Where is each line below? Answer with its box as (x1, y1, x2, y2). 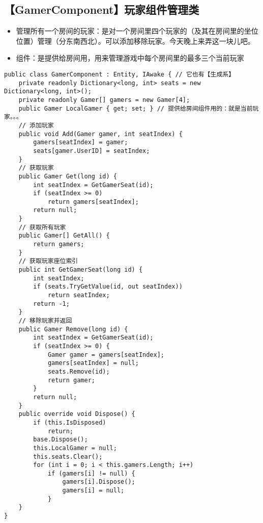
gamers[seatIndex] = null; (47, 359, 139, 367)
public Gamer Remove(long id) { (18, 325, 128, 333)
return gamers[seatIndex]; (47, 198, 139, 205)
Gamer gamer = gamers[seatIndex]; (47, 351, 164, 358)
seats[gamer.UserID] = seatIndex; (33, 147, 150, 154)
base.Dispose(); (33, 436, 88, 443)
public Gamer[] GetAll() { (18, 232, 110, 240)
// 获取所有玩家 (18, 223, 66, 231)
